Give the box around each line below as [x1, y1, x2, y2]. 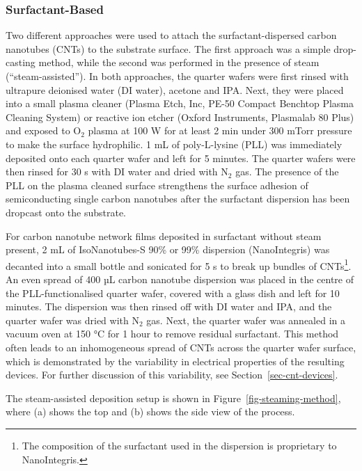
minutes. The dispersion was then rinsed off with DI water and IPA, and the [6, 299, 332, 314]
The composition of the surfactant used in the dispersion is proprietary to [22, 438, 337, 452]
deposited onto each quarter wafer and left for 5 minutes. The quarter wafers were [6, 150, 356, 165]
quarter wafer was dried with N [6, 312, 139, 327]
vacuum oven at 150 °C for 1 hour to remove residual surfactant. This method [6, 326, 339, 341]
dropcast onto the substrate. [6, 205, 126, 219]
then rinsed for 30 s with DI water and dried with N [6, 164, 228, 179]
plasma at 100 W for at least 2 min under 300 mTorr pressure [88, 123, 352, 138]
